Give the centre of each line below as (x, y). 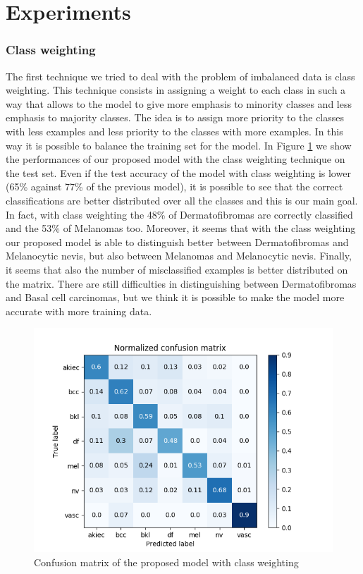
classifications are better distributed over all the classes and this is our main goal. (182, 200)
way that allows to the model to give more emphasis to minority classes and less (179, 103)
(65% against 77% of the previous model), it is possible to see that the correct (174, 187)
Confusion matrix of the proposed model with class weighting (166, 562)
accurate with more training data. (79, 311)
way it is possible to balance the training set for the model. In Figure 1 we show (179, 145)
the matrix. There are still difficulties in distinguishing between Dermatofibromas (181, 283)
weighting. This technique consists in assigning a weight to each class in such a (176, 90)
